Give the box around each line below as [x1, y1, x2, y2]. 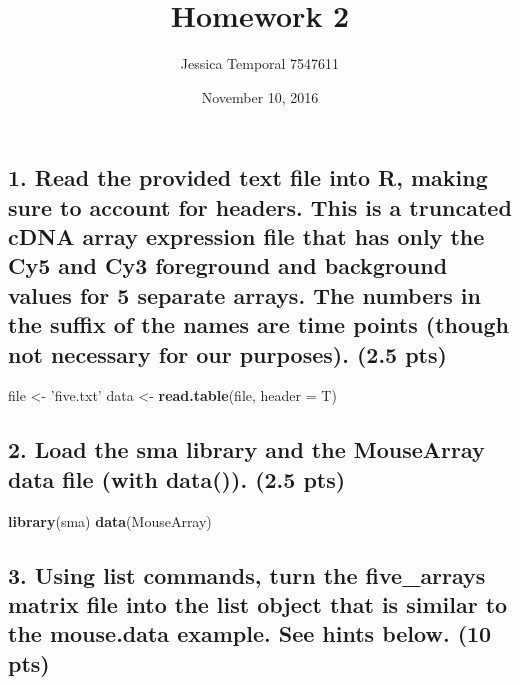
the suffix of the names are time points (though [8, 309, 509, 340]
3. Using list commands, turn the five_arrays [8, 559, 486, 590]
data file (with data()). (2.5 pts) [8, 463, 346, 494]
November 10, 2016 [201, 86, 319, 107]
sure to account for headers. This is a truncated [8, 191, 512, 222]
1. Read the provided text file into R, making [8, 162, 488, 193]
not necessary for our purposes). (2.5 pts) [8, 338, 447, 369]
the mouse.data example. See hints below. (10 [8, 618, 492, 649]
